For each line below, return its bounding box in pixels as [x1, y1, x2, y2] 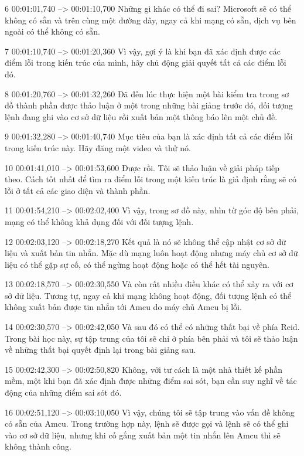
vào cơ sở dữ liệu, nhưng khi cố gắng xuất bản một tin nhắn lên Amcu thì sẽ [5, 428, 281, 441]
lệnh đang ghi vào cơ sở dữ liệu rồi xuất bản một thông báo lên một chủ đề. [5, 110, 278, 122]
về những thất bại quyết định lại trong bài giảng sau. [5, 343, 196, 356]
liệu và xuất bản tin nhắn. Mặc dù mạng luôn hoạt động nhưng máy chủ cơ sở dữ [5, 247, 298, 259]
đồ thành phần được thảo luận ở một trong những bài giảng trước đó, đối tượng [5, 99, 293, 111]
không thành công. [5, 440, 71, 452]
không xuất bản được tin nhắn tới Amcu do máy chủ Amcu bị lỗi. [5, 301, 242, 313]
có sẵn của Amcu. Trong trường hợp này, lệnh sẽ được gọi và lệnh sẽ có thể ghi [5, 417, 289, 430]
